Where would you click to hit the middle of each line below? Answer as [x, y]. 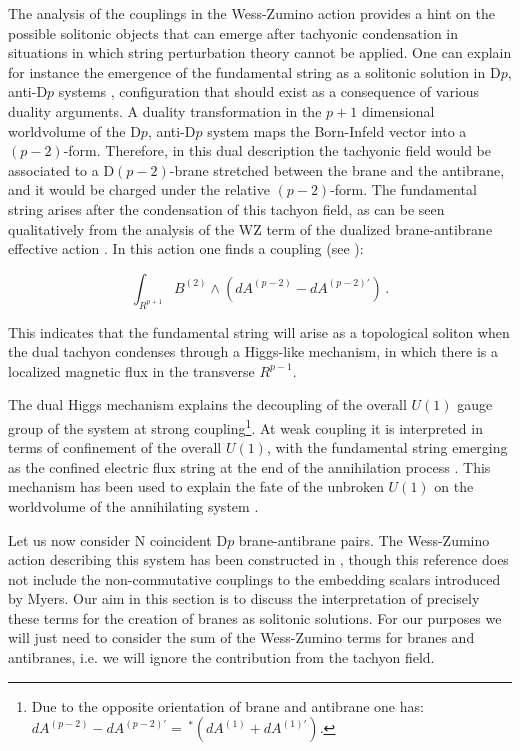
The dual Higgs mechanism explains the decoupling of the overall [207, 404]
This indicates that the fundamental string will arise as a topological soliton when [259, 331]
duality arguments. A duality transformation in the [165, 110]
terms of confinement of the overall [115, 447]
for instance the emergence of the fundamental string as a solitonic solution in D [254, 71]
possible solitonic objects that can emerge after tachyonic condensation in [233, 32]
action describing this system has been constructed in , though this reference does [258, 559]
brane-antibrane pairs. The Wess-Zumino [364, 539]
